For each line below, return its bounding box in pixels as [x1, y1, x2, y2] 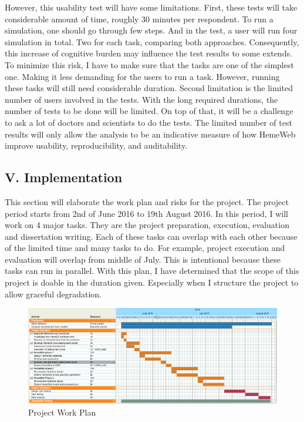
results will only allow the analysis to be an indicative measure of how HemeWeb [5, 128, 296, 140]
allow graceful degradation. [5, 287, 102, 300]
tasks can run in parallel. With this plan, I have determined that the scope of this [5, 264, 299, 277]
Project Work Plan [28, 406, 96, 418]
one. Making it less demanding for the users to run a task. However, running [5, 70, 280, 82]
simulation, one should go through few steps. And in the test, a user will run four [5, 24, 298, 36]
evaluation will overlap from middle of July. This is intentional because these [5, 253, 281, 265]
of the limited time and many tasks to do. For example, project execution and [5, 242, 285, 254]
